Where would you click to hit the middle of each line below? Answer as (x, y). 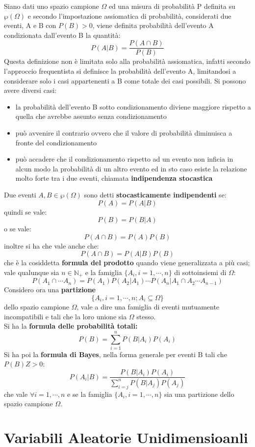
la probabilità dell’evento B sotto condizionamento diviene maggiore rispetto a (133, 106)
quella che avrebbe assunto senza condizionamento (91, 116)
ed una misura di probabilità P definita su (172, 6)
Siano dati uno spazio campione (51, 6)
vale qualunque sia (32, 272)
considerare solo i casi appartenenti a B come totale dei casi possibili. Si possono (125, 80)
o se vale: (18, 229)
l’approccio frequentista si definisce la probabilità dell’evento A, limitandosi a (120, 71)
